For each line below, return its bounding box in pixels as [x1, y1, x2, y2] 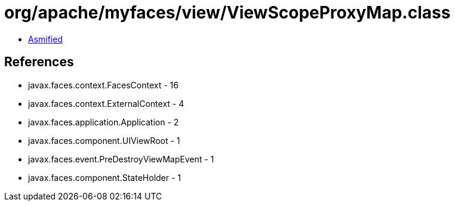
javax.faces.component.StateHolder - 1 [28, 172, 182, 183]
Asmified [28, 33, 63, 44]
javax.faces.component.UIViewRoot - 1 [28, 135, 180, 146]
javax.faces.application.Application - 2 [28, 116, 179, 127]
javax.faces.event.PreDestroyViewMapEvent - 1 [28, 153, 214, 164]
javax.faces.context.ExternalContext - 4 [28, 98, 185, 109]
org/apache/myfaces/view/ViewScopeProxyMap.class [4, 2, 451, 23]
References [4, 54, 74, 70]
